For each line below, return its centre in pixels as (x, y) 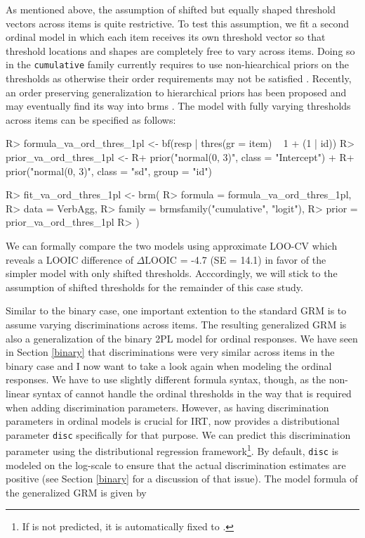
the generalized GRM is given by (76, 492)
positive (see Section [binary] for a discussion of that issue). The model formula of (182, 479)
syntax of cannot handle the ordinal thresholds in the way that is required (192, 393)
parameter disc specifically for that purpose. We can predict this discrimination (178, 434)
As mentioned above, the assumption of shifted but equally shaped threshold (171, 9)
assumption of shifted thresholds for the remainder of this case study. (154, 287)
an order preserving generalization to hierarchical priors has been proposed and (176, 92)
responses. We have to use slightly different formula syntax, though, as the (166, 379)
